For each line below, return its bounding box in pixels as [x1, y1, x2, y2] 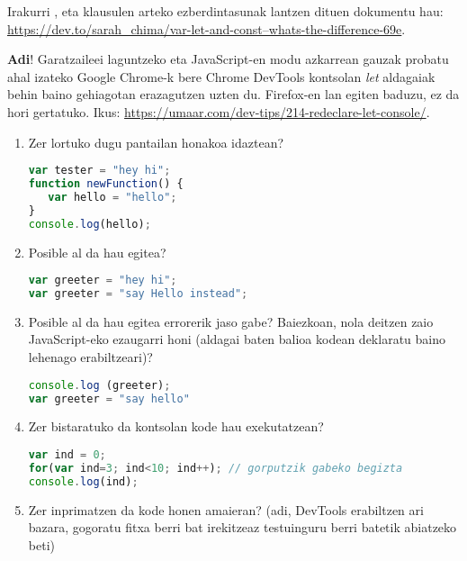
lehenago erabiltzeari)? [28, 348, 153, 366]
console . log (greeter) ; [28, 378, 171, 392]
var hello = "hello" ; [48, 190, 177, 204]
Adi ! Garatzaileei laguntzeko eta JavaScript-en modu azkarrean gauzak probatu [7, 50, 449, 68]
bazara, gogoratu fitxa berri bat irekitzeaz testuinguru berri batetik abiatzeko [28, 518, 457, 537]
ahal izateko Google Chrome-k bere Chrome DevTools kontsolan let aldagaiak [7, 67, 436, 86]
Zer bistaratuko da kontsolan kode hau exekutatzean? [28, 417, 324, 436]
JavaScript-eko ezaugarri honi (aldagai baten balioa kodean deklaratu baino [28, 330, 445, 348]
